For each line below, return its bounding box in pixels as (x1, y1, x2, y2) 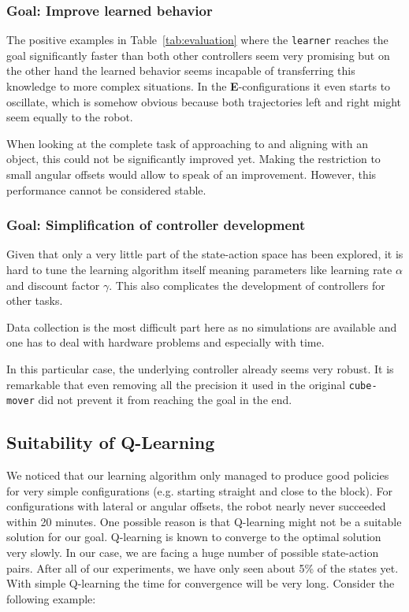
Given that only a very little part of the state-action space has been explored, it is (6, 246, 403, 262)
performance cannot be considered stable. (6, 181, 206, 198)
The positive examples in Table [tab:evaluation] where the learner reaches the (6, 32, 389, 48)
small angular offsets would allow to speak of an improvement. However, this (6, 166, 377, 183)
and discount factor (6, 276, 100, 293)
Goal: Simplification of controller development (6, 215, 306, 235)
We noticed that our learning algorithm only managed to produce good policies (6, 467, 389, 484)
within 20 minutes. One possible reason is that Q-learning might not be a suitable (6, 513, 402, 529)
